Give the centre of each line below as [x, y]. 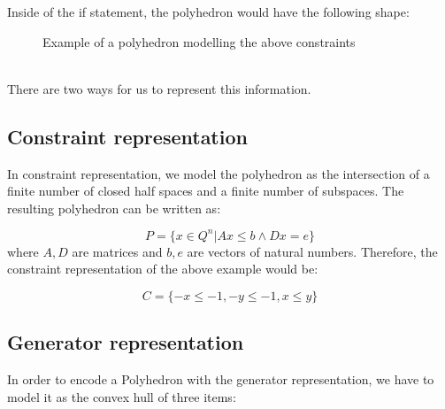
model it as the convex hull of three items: [122, 396]
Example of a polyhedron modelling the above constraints [199, 41]
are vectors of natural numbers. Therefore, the [312, 251]
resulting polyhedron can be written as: [114, 208]
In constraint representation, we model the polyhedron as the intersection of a [219, 173]
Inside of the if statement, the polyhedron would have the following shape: [208, 12]
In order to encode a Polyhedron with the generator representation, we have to [221, 379]
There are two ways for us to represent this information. [159, 88]
